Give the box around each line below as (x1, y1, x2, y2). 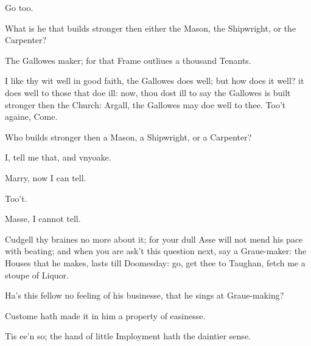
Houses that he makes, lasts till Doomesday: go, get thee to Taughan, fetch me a (5, 256, 306, 269)
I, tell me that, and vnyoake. (5, 151, 111, 164)
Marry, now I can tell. (5, 171, 86, 184)
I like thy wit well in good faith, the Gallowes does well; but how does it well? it (5, 74, 304, 87)
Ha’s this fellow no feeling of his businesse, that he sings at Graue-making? (5, 289, 284, 302)
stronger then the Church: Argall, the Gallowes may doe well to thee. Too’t (5, 98, 286, 111)
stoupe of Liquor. (5, 268, 69, 281)
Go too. (5, 1, 33, 13)
